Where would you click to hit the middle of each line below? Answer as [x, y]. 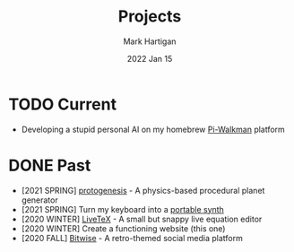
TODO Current [63, 104]
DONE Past [50, 165]
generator [40, 200]
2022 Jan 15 [150, 58]
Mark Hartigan [150, 41]
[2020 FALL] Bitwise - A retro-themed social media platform [132, 238]
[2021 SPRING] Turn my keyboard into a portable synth [123, 209]
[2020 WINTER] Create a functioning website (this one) [123, 228]
